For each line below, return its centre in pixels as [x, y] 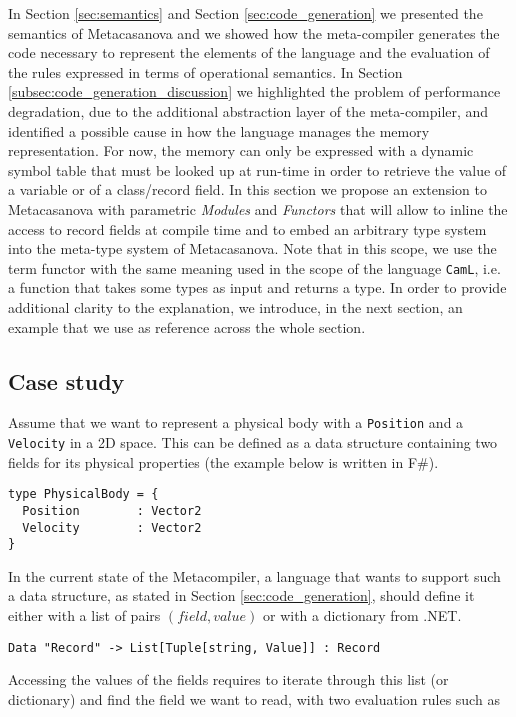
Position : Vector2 [112, 510]
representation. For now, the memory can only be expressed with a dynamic [241, 150]
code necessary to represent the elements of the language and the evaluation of [249, 52]
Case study [66, 380]
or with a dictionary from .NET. [362, 615]
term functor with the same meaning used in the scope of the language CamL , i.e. [254, 267]
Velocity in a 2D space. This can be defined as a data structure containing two [253, 442]
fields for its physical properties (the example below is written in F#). [223, 461]
